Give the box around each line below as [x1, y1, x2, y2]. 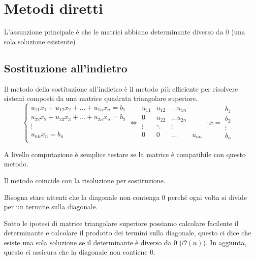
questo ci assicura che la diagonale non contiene [4, 247, 148, 257]
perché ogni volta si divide [167, 192, 247, 202]
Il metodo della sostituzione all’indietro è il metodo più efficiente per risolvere [4, 83, 238, 94]
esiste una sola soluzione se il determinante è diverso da [4, 237, 171, 247]
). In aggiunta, [203, 237, 247, 247]
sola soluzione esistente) [4, 36, 76, 46]
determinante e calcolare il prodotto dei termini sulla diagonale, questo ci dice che [4, 227, 251, 238]
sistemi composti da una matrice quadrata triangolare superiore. [4, 93, 198, 103]
